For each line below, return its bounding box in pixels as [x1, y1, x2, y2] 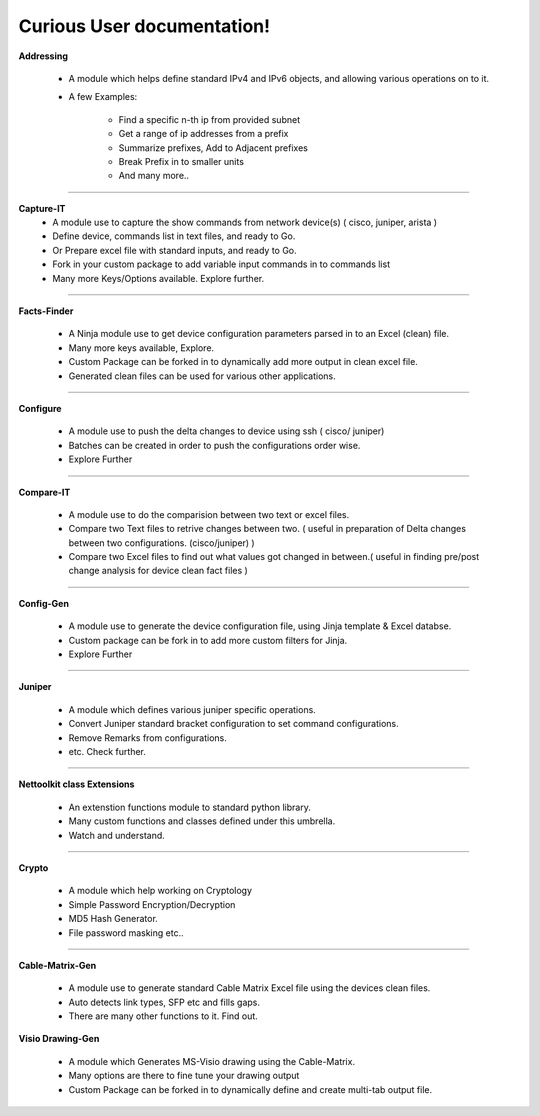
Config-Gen [18, 597, 70, 609]
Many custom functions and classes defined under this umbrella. [68, 815, 336, 827]
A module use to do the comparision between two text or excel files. [68, 508, 350, 520]
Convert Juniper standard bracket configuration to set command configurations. [68, 718, 399, 730]
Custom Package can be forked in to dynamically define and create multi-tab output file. [68, 1083, 433, 1095]
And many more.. [118, 170, 190, 182]
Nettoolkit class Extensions [18, 778, 135, 790]
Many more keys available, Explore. [68, 341, 215, 354]
